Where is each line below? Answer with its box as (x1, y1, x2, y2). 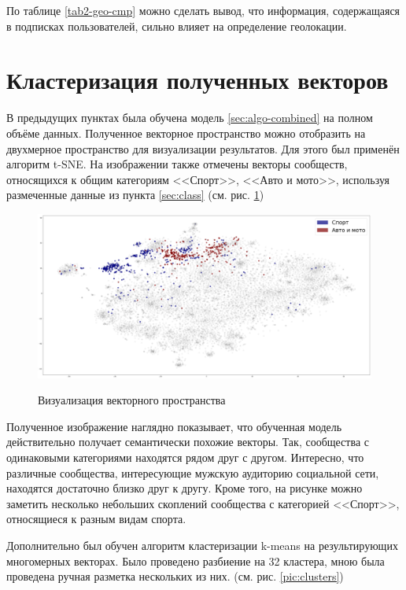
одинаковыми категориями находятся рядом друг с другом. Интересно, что (6, 448, 364, 465)
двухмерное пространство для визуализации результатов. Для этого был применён (6, 140, 400, 157)
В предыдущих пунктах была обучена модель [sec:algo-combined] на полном (6, 109, 373, 126)
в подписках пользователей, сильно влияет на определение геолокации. (6, 17, 347, 34)
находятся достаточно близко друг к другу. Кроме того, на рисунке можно (6, 480, 363, 496)
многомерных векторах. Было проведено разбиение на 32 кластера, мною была (6, 552, 385, 569)
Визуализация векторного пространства (38, 392, 226, 408)
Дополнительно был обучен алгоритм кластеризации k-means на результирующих (6, 537, 398, 553)
